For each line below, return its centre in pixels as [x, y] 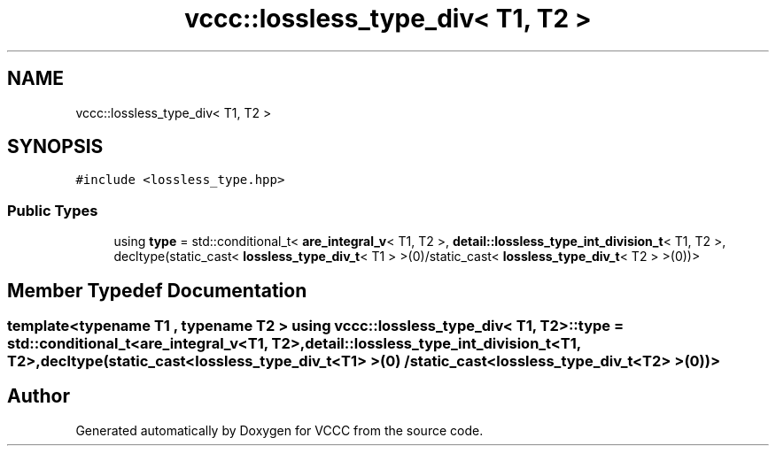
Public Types [53, 210]
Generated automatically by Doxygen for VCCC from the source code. [279, 430]
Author [39, 396]
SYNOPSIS [55, 147]
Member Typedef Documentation [157, 290]
